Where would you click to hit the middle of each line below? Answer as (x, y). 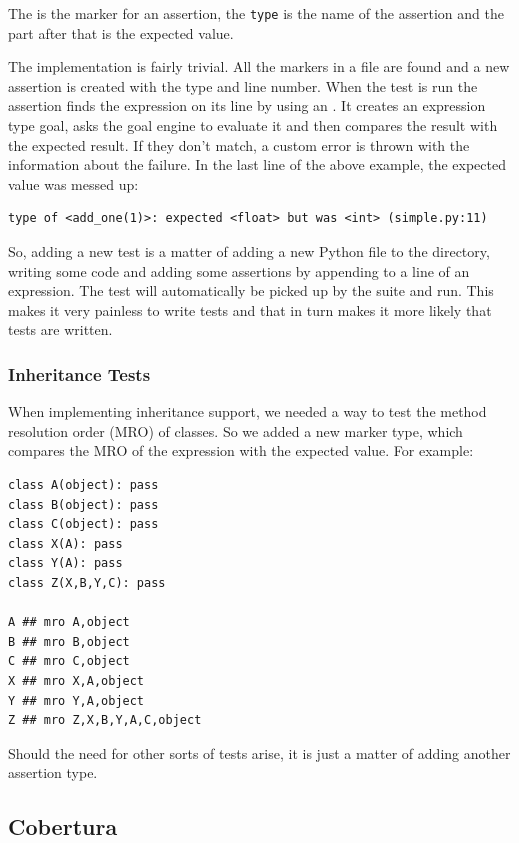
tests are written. (60, 329)
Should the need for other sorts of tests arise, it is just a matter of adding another (259, 752)
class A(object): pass (83, 484)
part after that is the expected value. (121, 32)
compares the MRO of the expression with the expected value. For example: (241, 450)
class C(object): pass (83, 524)
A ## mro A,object (69, 622)
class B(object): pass (83, 504)
